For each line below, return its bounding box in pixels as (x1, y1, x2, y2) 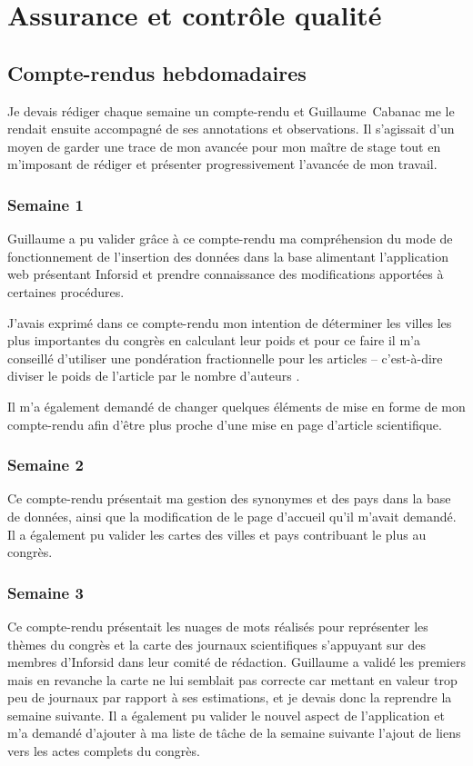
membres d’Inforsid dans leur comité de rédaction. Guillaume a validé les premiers (7, 652, 466, 671)
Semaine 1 (7, 193, 84, 215)
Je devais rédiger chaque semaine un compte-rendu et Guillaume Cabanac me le (7, 101, 455, 120)
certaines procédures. (7, 282, 125, 301)
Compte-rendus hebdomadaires (7, 58, 307, 86)
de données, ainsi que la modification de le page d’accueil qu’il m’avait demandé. (7, 506, 457, 525)
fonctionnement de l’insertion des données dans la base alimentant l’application (7, 246, 448, 265)
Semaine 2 (7, 453, 84, 476)
